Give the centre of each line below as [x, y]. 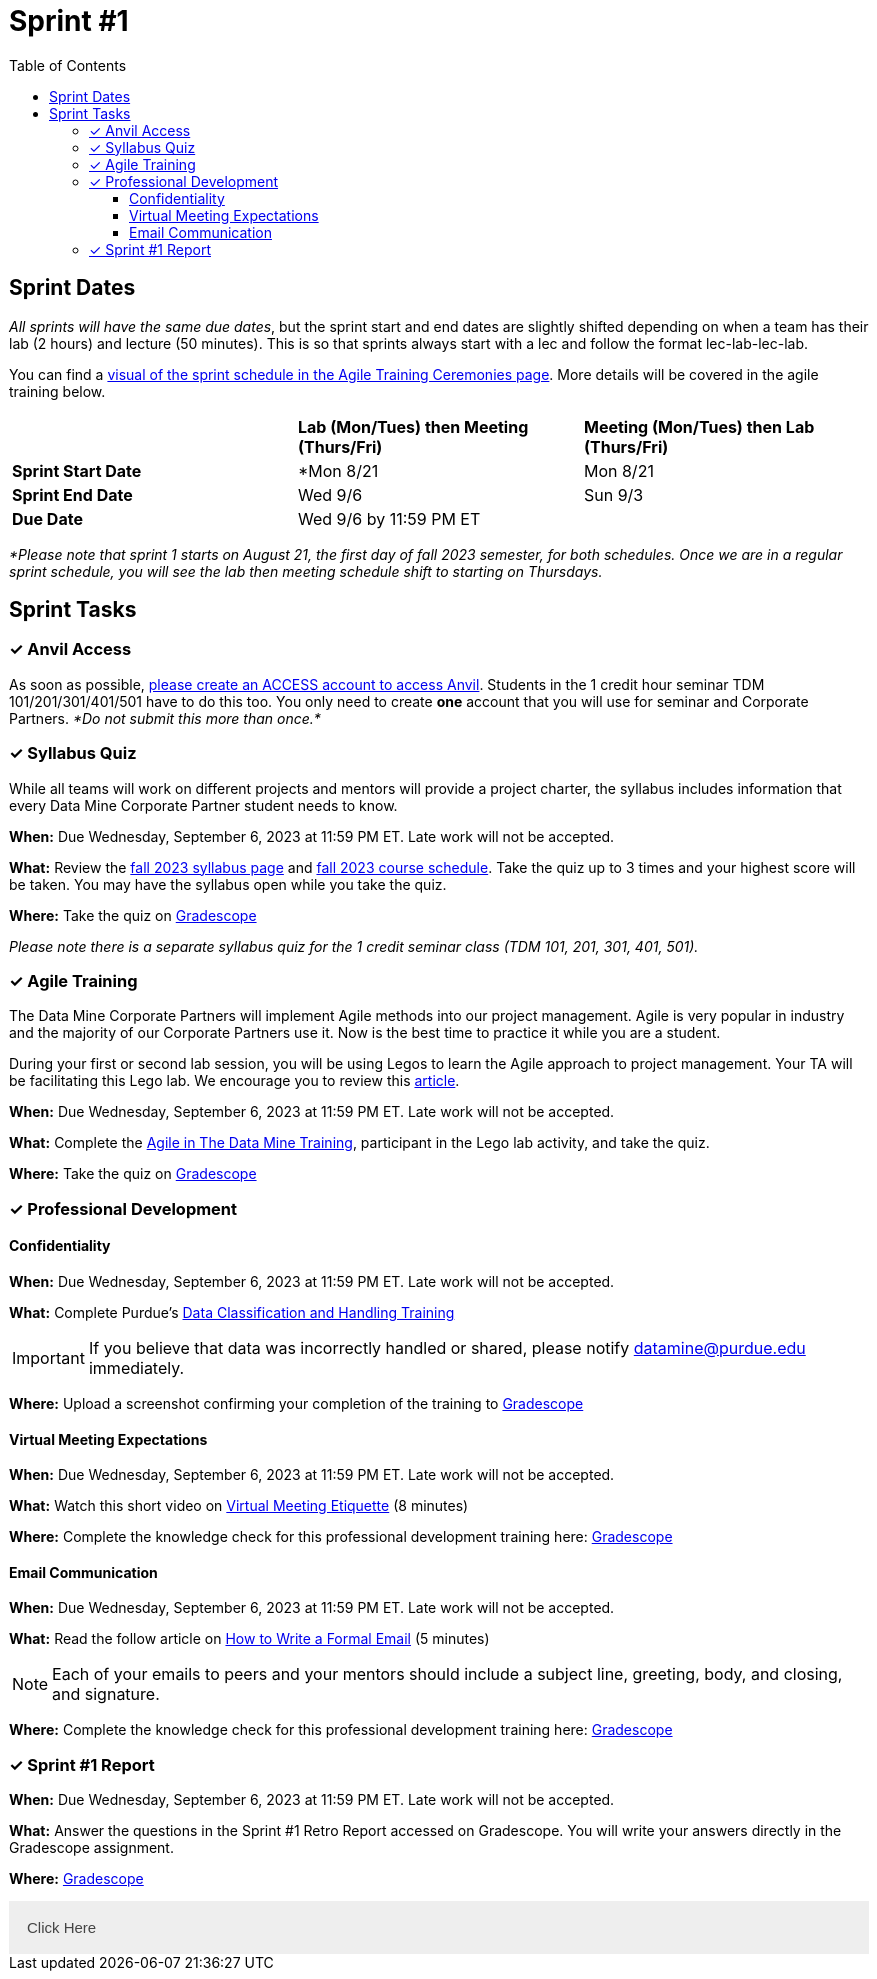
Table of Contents [68, 65]
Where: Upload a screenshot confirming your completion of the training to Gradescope [296, 1403]
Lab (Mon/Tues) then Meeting [413, 426]
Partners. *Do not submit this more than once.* [165, 718]
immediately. [136, 1367]
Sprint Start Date [77, 470]
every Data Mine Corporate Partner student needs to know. [203, 805]
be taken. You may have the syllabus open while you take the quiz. [228, 884]
